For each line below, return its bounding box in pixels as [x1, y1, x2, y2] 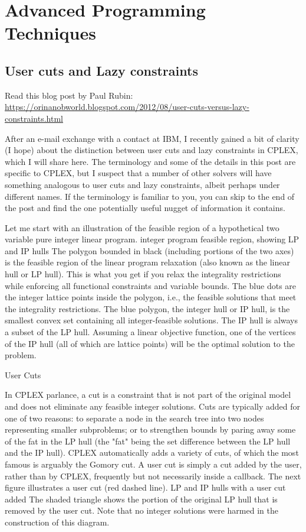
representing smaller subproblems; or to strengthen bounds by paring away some [5, 423, 296, 436]
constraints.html [5, 112, 63, 124]
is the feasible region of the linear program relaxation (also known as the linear [5, 256, 290, 268]
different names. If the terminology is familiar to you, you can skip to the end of [5, 190, 295, 202]
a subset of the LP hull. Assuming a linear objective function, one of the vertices [5, 326, 296, 338]
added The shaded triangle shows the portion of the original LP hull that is [5, 492, 278, 505]
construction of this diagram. [5, 515, 110, 528]
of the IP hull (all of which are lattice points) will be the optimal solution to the [5, 337, 295, 349]
